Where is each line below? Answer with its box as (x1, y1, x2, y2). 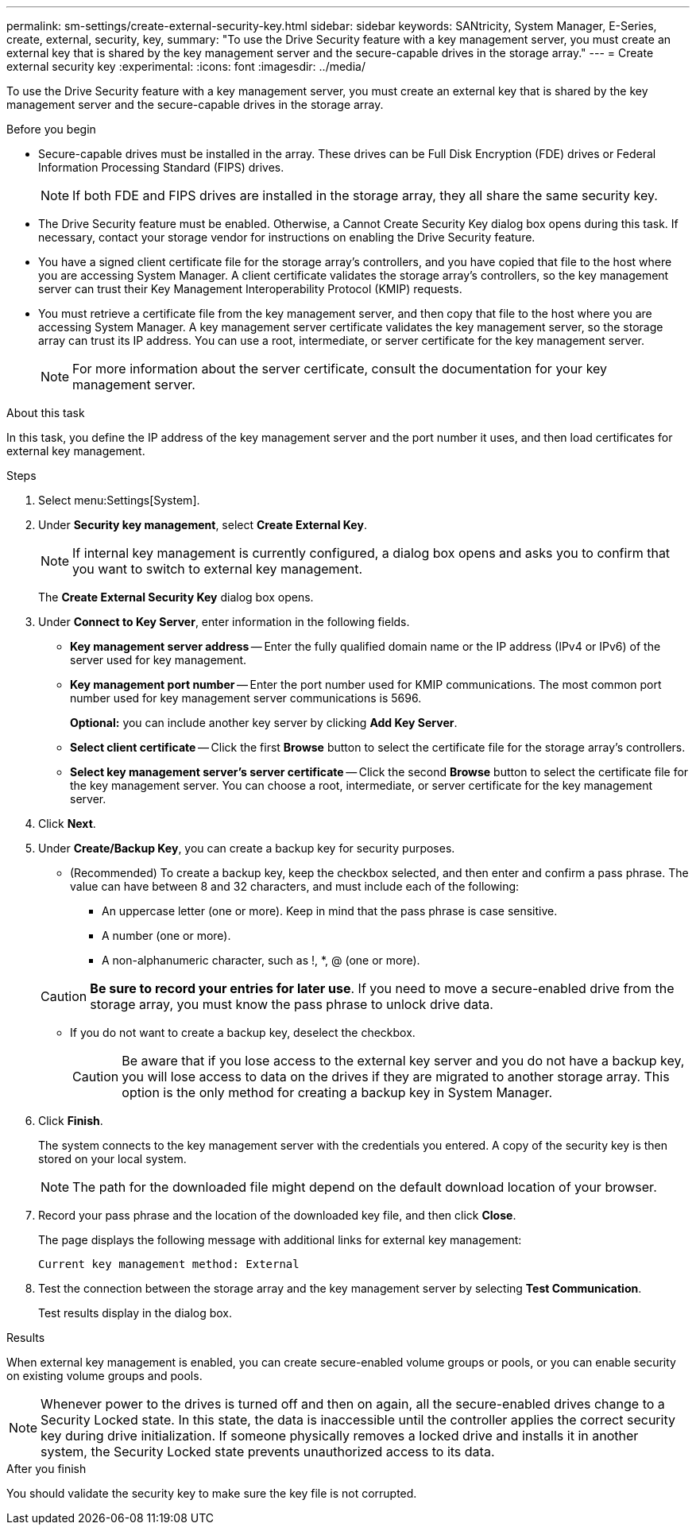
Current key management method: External (38, 1258, 300, 1270)
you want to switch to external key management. (72, 561, 363, 577)
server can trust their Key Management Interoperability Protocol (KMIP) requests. (38, 282, 462, 296)
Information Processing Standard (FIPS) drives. (38, 160, 284, 174)
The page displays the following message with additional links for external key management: (38, 1233, 522, 1247)
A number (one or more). (102, 929, 231, 942)
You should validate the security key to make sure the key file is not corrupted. (6, 1487, 417, 1500)
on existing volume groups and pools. (6, 1369, 203, 1382)
